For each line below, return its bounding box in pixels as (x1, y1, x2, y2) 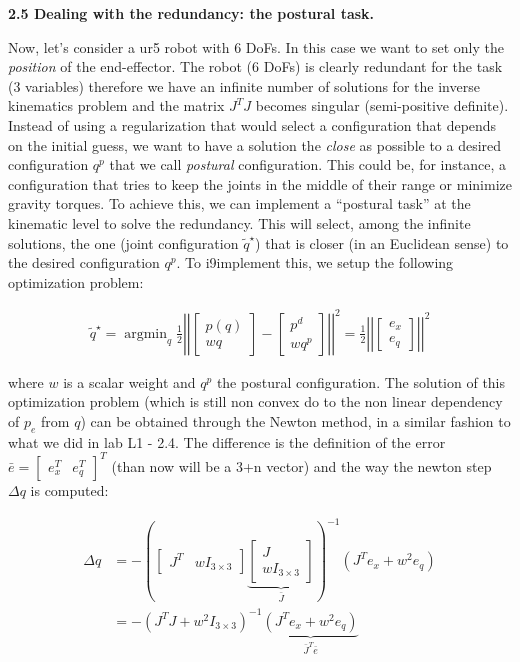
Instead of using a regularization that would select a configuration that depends (8, 114, 497, 135)
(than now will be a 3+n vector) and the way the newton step (111, 455, 492, 476)
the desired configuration (8, 252, 160, 273)
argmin (124, 326, 167, 341)
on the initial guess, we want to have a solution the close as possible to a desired (8, 134, 502, 155)
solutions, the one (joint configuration (8, 232, 239, 253)
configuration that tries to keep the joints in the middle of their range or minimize (8, 173, 512, 194)
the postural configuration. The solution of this (216, 371, 506, 392)
